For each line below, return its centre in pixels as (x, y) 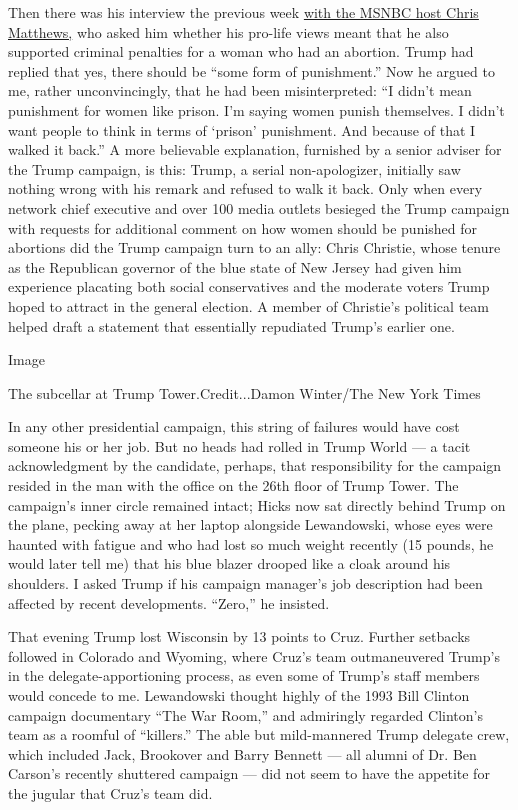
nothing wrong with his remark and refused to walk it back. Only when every (245, 188)
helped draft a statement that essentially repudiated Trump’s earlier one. (231, 325)
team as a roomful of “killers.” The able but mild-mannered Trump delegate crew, (259, 734)
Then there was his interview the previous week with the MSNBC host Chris (243, 12)
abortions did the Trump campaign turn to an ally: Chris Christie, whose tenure (254, 247)
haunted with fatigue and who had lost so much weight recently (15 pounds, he (251, 543)
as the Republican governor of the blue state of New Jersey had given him (235, 266)
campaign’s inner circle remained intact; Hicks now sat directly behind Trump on (257, 504)
